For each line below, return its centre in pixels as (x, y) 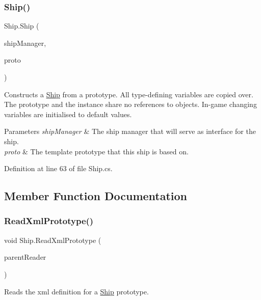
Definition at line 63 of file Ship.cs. (58, 168)
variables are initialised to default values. (68, 114)
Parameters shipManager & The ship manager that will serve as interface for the (130, 131)
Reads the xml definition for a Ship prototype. (76, 291)
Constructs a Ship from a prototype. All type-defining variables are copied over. (129, 94)
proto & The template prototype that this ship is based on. (96, 151)
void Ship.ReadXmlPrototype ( (53, 240)
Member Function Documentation (96, 196)
